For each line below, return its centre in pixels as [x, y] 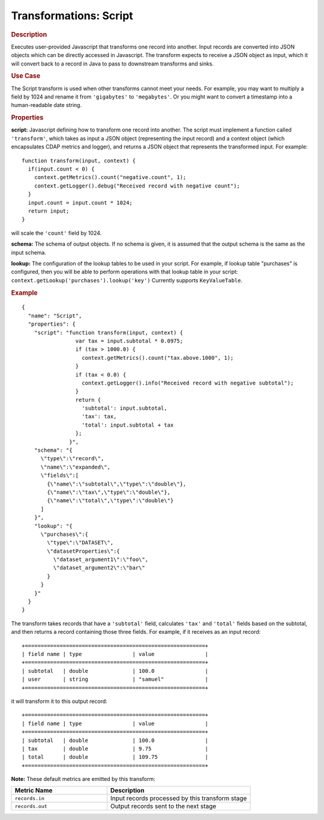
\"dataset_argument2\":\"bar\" [99, 568]
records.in [30, 798]
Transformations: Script [72, 16]
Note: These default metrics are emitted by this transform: [83, 779]
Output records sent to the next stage [163, 806]
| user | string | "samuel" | [115, 679]
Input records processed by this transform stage [178, 798]
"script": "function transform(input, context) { [108, 333]
